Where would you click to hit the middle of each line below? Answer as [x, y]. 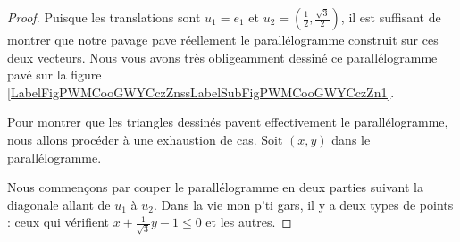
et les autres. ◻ [249, 222]
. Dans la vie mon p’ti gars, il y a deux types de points [303, 204]
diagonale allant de [59, 204]
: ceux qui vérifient [58, 222]
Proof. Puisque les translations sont [104, 17]
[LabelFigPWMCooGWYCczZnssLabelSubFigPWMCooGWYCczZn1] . [201, 92]
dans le [351, 139]
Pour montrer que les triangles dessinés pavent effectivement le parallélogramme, [228, 122]
